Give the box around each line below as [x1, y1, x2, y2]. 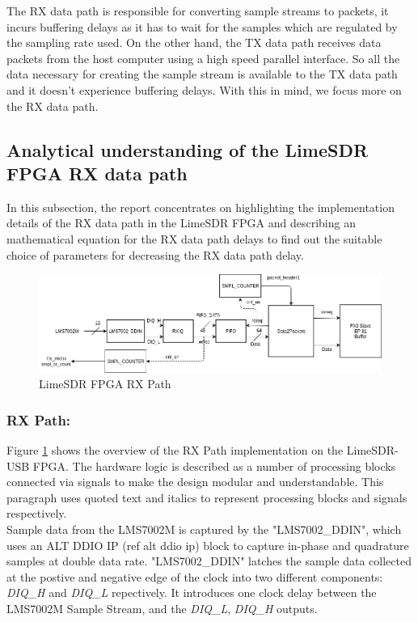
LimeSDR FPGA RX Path [39, 375, 171, 392]
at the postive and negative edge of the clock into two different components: [6, 568, 383, 585]
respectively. [6, 505, 67, 522]
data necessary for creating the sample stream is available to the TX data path [6, 66, 398, 83]
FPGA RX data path [6, 160, 188, 185]
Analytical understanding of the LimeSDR [6, 137, 369, 162]
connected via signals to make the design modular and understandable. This [6, 473, 384, 490]
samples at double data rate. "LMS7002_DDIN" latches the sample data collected [6, 552, 412, 569]
